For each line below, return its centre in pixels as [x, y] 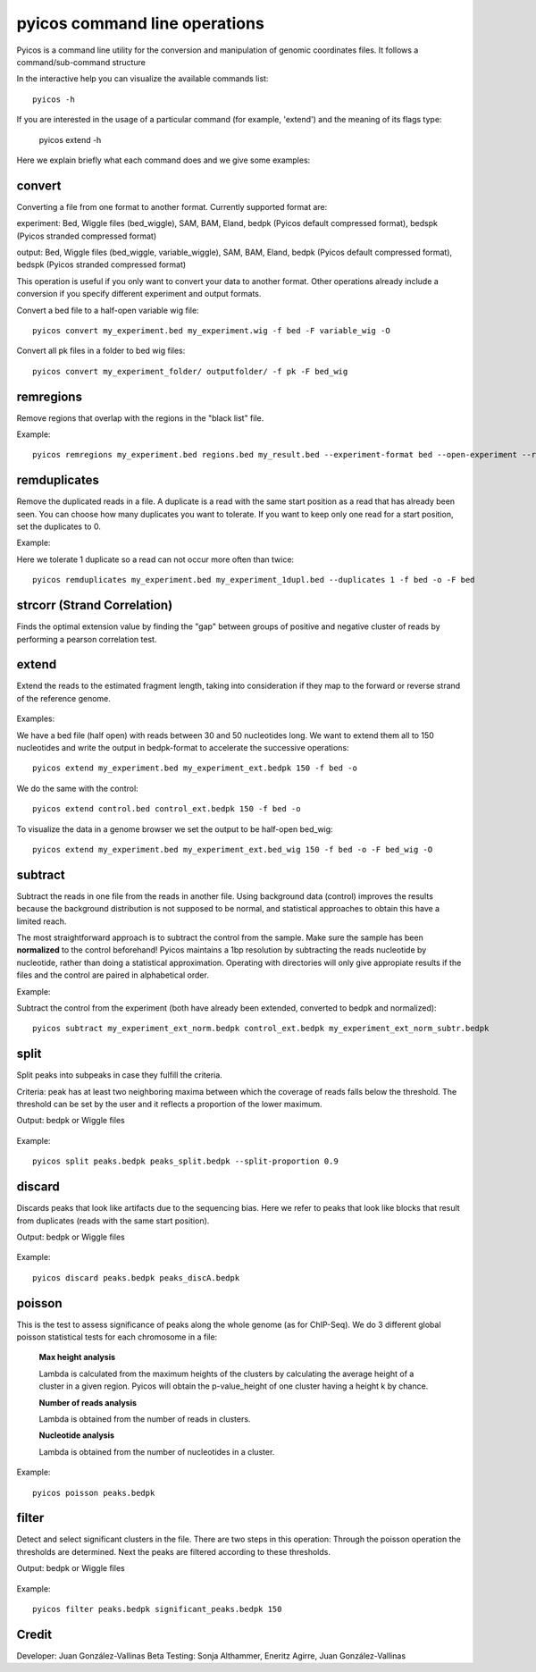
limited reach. [42, 921]
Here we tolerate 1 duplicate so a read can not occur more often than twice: [155, 559]
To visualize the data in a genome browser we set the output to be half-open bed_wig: [175, 829]
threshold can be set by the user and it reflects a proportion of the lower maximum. [169, 1105]
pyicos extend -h [70, 139]
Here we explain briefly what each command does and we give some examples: [163, 160]
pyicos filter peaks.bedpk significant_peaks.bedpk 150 [157, 1609]
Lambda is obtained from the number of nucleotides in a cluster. [157, 1451]
